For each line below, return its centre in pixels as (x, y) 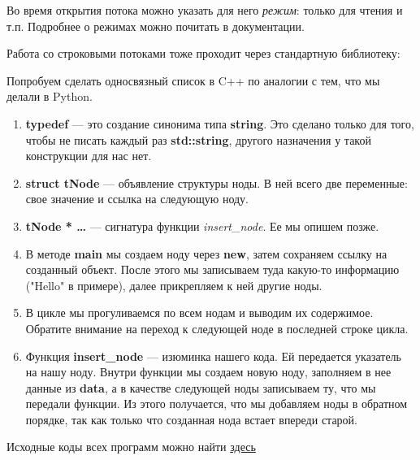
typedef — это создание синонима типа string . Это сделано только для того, (220, 123)
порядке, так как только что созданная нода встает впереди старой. (191, 419)
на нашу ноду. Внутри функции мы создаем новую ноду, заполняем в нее (208, 372)
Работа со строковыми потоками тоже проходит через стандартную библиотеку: (204, 53)
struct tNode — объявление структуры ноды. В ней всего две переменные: (216, 182)
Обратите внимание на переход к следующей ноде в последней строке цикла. (217, 328)
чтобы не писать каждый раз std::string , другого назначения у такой (198, 139)
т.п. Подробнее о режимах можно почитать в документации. (156, 26)
